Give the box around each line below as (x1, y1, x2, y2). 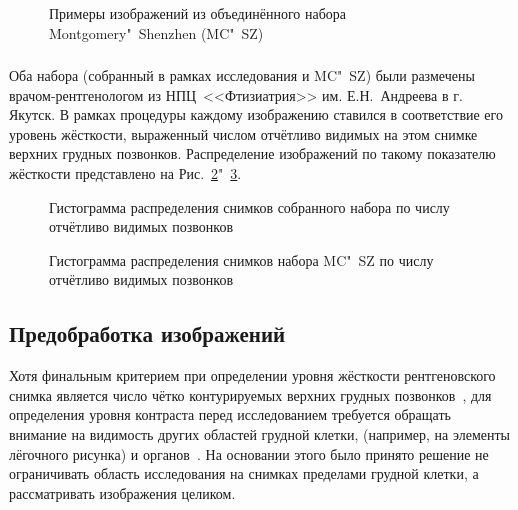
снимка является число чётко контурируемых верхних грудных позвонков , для (9, 384, 492, 405)
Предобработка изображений (9, 318, 286, 349)
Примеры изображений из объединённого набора (49, 3, 346, 23)
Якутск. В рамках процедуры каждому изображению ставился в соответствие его (9, 104, 503, 125)
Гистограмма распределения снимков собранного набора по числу (49, 196, 450, 217)
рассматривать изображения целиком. (9, 482, 236, 503)
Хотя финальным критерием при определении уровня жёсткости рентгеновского (9, 365, 496, 386)
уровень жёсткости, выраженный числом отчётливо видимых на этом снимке (9, 123, 478, 144)
